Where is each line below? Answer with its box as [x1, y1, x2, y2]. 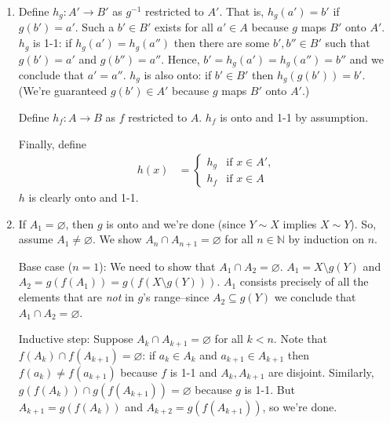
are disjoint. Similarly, [268, 363, 374, 380]
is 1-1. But [244, 381, 295, 397]
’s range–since [143, 289, 210, 305]
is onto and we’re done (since [106, 215, 246, 232]
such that [325, 35, 370, 51]
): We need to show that [99, 257, 216, 274]
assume [18, 231, 53, 247]
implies [282, 215, 317, 232]
